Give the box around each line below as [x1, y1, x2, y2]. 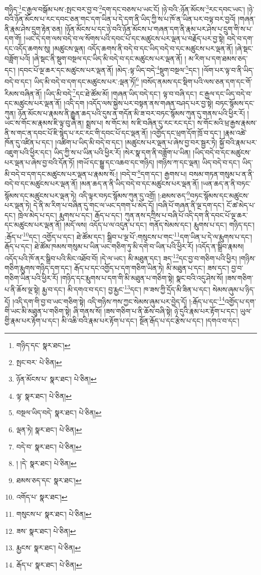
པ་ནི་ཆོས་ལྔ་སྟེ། [5, 284, 40, 294]
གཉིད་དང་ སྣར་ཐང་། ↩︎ [16, 339, 71, 350]
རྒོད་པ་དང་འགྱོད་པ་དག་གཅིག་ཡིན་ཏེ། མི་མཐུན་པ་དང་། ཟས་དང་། [74, 263, 229, 273]
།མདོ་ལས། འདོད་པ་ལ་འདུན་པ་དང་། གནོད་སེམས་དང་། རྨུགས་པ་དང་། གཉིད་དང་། [64, 219, 255, 230]
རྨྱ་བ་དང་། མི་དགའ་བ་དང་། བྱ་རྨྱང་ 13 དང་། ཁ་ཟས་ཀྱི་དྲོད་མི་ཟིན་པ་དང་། [42, 283, 210, 294]
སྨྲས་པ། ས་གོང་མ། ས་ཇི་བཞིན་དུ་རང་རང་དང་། [86, 118, 195, 128]
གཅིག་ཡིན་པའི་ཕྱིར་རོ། [5, 272, 59, 283]
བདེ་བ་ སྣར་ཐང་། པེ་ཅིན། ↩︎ [16, 441, 82, 451]
